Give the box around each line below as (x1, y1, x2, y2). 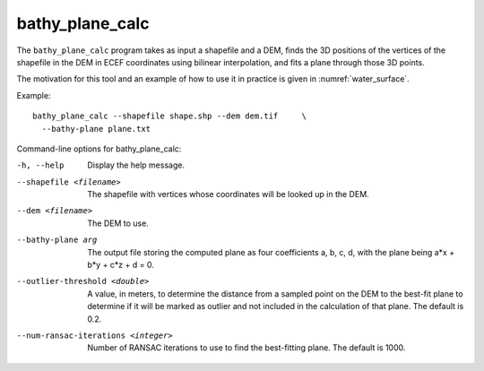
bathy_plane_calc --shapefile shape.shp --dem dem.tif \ (32, 111, 307, 121)
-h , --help (16, 160, 65, 170)
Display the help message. (87, 160, 186, 170)
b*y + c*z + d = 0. (87, 260, 154, 271)
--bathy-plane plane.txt (41, 124, 151, 134)
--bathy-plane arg (16, 235, 98, 246)
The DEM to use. (87, 218, 150, 229)
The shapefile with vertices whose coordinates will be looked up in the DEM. (87, 189, 369, 200)
